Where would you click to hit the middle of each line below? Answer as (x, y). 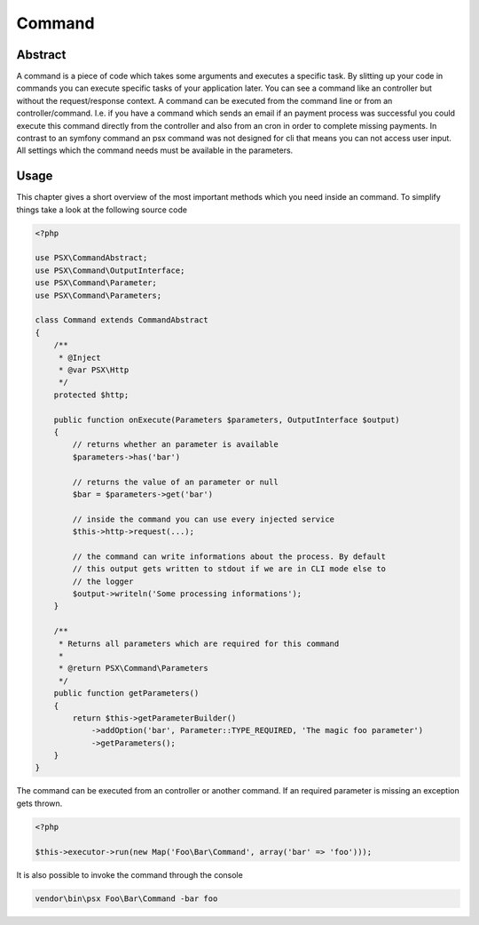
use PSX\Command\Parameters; (98, 295)
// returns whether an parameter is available (175, 445)
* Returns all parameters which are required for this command (199, 643)
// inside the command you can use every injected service (204, 519)
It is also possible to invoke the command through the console (130, 874)
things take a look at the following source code (102, 210)
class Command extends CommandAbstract (122, 320)
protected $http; (91, 395)
